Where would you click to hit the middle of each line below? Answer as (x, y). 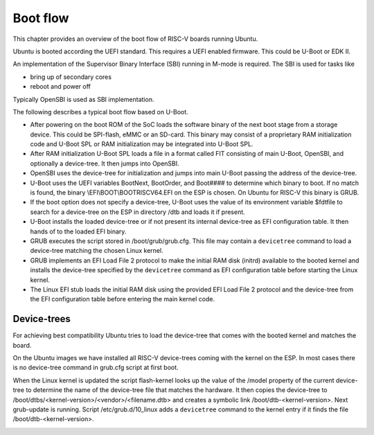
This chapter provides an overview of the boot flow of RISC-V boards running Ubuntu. (135, 39)
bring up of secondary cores (71, 77)
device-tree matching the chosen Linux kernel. (97, 251)
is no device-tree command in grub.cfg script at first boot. (96, 368)
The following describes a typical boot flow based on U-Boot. (100, 112)
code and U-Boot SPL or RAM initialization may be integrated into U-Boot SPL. (142, 144)
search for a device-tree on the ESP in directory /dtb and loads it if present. (137, 212)
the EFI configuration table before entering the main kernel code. (123, 299)
